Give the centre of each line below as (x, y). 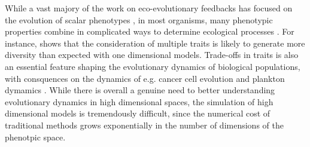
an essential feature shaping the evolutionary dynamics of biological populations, (153, 66)
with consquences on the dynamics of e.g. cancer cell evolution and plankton (145, 78)
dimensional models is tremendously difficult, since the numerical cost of (138, 113)
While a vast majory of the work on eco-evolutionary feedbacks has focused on (149, 8)
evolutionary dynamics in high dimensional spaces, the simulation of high (139, 101)
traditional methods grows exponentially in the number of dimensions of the (144, 125)
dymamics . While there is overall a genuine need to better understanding (140, 90)
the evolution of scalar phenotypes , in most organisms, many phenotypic (139, 19)
